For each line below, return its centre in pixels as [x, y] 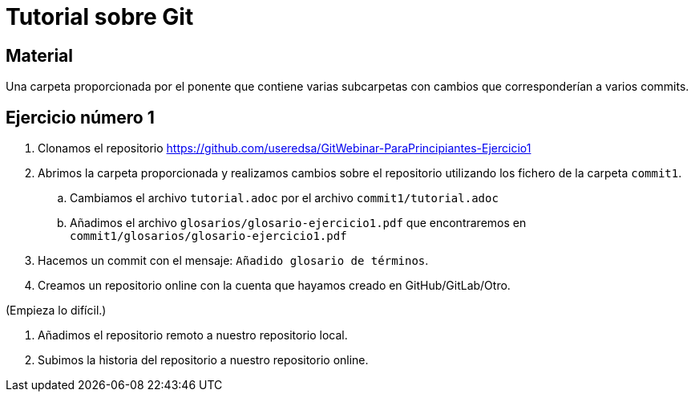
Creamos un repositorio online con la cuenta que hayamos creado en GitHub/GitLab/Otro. [274, 286]
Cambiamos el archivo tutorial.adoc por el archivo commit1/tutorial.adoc [284, 198]
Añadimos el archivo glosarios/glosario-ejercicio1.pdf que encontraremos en [298, 223]
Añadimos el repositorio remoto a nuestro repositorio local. [193, 335]
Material [39, 55]
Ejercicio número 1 [80, 117]
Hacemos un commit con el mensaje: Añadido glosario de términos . [233, 261]
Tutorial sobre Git [100, 17]
